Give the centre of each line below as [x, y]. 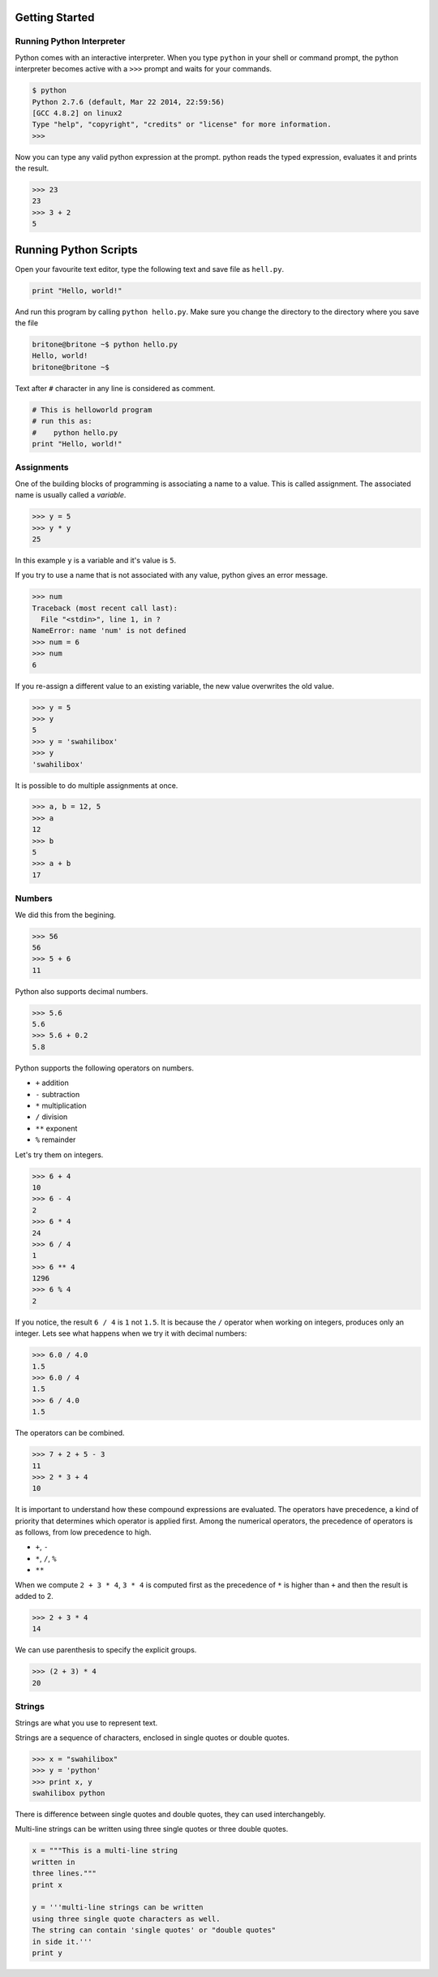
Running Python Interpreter [70, 41]
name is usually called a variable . [71, 495]
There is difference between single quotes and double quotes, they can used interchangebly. [170, 1815]
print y [47, 1953]
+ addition [52, 1083]
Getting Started [55, 17]
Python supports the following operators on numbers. [105, 1068]
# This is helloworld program [92, 409]
